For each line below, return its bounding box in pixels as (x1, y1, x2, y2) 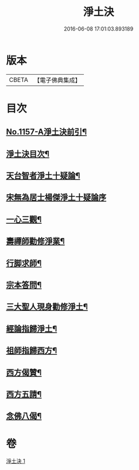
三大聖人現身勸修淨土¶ (6, 302, 88, 312)
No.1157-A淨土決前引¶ (6, 127, 87, 137)
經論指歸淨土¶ (6, 323, 57, 333)
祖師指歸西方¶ (6, 346, 57, 356)
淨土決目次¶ (6, 148, 50, 159)
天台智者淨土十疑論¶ (6, 171, 80, 181)
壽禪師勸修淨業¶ (6, 236, 65, 246)
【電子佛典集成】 (33, 76, 81, 84)
